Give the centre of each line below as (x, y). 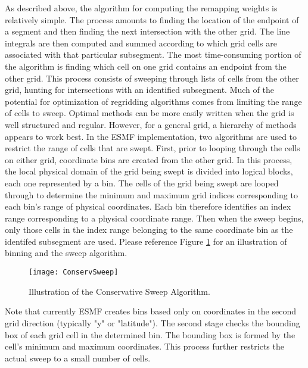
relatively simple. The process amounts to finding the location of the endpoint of (152, 19)
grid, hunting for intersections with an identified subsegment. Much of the (139, 90)
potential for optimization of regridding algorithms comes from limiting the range (153, 101)
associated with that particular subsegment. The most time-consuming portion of (153, 54)
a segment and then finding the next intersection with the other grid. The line (147, 31)
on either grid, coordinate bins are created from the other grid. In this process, (149, 159)
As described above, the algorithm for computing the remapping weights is (141, 8)
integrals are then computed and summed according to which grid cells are (141, 43)
